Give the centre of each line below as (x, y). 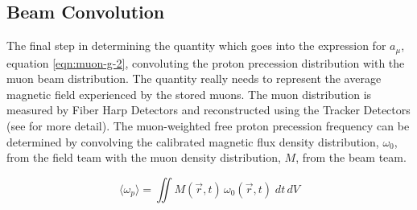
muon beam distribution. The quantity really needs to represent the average (194, 78)
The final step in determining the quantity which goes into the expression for (196, 45)
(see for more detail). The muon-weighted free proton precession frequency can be (208, 126)
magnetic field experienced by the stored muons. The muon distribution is (189, 94)
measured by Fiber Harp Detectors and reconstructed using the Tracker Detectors (208, 110)
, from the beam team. (351, 157)
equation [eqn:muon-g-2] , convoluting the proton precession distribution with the (206, 62)
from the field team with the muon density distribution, (144, 157)
